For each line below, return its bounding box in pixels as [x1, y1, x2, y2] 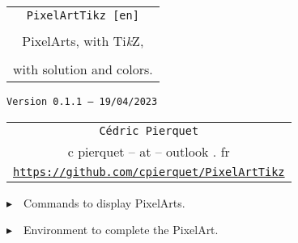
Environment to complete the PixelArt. [23, 221, 219, 238]
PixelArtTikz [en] [26, 9, 139, 22]
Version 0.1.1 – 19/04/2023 [6, 96, 158, 107]
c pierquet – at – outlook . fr [67, 141, 230, 161]
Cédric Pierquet [99, 124, 199, 137]
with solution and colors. [13, 60, 153, 78]
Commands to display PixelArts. [23, 194, 185, 211]
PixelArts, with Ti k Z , [22, 31, 144, 50]
